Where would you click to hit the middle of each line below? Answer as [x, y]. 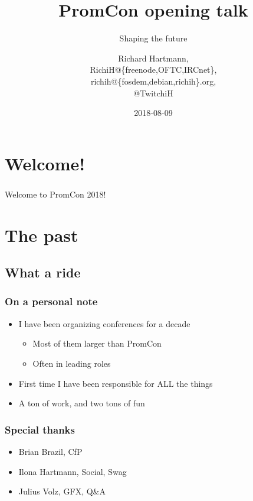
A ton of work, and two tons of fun [82, 403]
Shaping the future [153, 38]
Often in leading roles [72, 363]
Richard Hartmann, [153, 58]
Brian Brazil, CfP [50, 451]
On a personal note [51, 301]
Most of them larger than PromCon [97, 343]
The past [42, 235]
